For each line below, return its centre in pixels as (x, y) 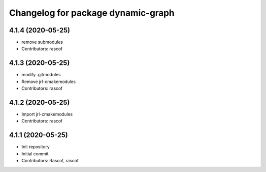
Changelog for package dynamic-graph (92, 13)
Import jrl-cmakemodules (47, 114)
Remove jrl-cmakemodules (49, 82)
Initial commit (35, 154)
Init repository (36, 147)
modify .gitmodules (41, 75)
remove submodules (42, 42)
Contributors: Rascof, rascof (50, 161)
